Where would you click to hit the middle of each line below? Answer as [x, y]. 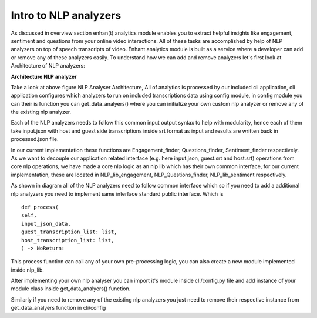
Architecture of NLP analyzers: [48, 66]
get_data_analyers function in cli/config [58, 308]
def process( [40, 207]
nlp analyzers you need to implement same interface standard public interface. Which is [117, 193]
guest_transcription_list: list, [69, 232]
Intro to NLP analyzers [66, 15]
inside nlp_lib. [27, 270]
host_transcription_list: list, [68, 240]
